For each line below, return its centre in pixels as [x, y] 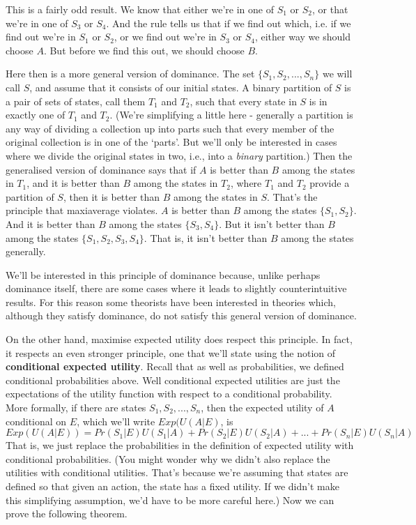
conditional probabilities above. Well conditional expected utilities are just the [173, 380]
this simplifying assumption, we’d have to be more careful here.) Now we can [170, 500]
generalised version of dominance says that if [101, 169]
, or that [330, 9]
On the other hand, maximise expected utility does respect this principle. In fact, [179, 339]
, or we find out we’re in [165, 37]
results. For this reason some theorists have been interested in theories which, [171, 302]
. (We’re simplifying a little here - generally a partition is [231, 115]
